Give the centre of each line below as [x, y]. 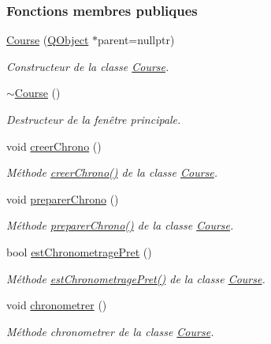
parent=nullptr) [136, 40]
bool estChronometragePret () [79, 251]
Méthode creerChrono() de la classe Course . [112, 172]
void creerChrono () [54, 146]
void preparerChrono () [63, 198]
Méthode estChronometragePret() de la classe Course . [136, 278]
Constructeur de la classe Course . [88, 66]
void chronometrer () [57, 305]
